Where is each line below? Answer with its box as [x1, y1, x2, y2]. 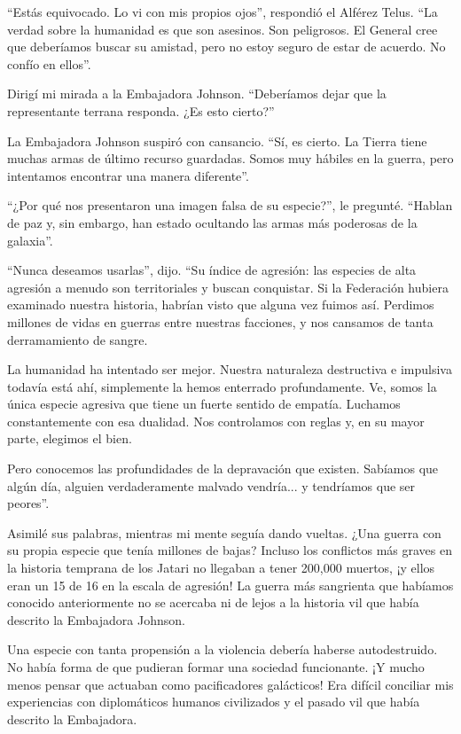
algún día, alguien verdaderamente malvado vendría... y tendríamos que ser [7, 476, 416, 495]
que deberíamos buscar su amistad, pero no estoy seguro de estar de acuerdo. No [7, 37, 446, 56]
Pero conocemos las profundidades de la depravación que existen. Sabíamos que [7, 459, 439, 478]
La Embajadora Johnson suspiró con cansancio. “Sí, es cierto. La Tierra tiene [7, 131, 427, 150]
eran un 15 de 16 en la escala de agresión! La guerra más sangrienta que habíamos [7, 575, 454, 594]
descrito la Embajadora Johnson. [7, 610, 185, 629]
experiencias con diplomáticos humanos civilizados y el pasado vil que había [7, 692, 420, 711]
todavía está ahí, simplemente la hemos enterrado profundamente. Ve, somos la [7, 377, 437, 395]
